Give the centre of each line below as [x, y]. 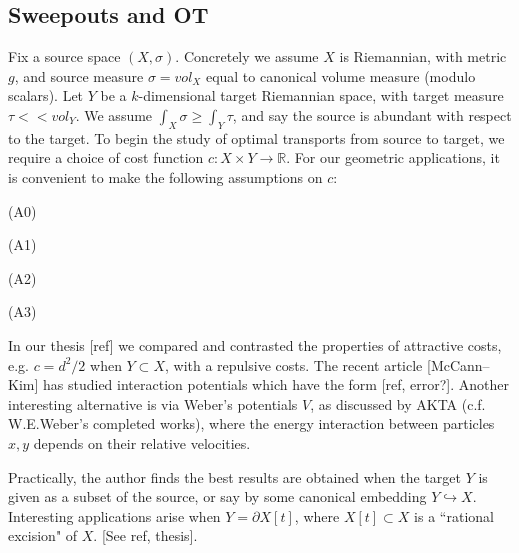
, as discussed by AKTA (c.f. [398, 403]
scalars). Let [46, 95]
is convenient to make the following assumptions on [165, 176]
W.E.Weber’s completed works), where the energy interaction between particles [251, 423]
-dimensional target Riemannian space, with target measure [321, 95]
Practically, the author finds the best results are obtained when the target [234, 476]
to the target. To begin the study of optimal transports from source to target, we [256, 137]
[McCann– [458, 364]
